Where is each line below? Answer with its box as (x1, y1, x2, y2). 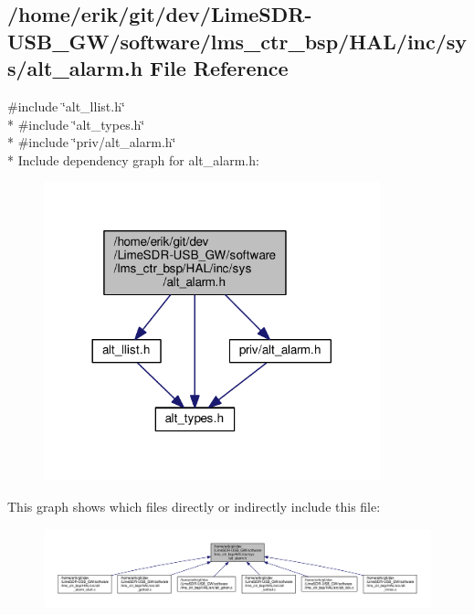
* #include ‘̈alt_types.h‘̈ (7, 114, 145, 133)
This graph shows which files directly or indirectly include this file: (7, 496, 381, 515)
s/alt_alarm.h (7, 54, 143, 82)
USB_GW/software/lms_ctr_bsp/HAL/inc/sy (7, 27, 468, 55)
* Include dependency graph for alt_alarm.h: (7, 150, 259, 169)
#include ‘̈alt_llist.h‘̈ (7, 96, 125, 115)
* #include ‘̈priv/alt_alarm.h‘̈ (7, 133, 176, 152)
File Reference (150, 54, 289, 82)
